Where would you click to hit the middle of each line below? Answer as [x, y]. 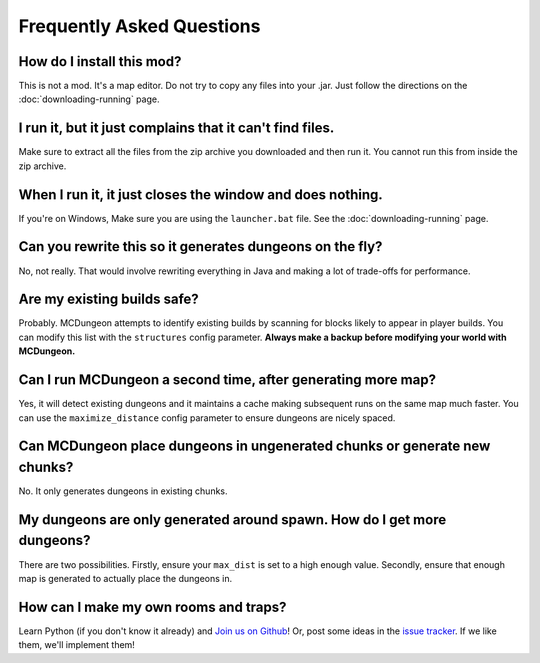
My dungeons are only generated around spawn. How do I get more [232, 519]
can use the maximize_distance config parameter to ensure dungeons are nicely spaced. [207, 417]
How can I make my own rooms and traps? [152, 606]
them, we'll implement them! [76, 645]
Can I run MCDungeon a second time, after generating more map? [227, 380]
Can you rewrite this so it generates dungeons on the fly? [200, 246]
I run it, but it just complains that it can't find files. [176, 128]
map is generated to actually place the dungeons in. [125, 578]
